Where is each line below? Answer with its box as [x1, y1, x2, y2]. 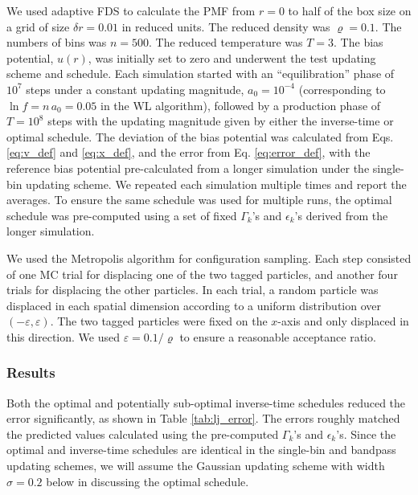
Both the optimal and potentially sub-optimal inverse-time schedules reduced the [6, 394, 406, 411]
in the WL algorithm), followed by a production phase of [100, 96, 381, 113]
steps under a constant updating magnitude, [26, 80, 244, 97]
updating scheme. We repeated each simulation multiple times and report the [26, 175, 407, 192]
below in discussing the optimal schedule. [46, 472, 249, 489]
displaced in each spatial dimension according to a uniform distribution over [6, 297, 382, 313]
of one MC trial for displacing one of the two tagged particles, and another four [6, 265, 398, 282]
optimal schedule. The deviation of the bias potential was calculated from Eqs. [6, 128, 394, 145]
